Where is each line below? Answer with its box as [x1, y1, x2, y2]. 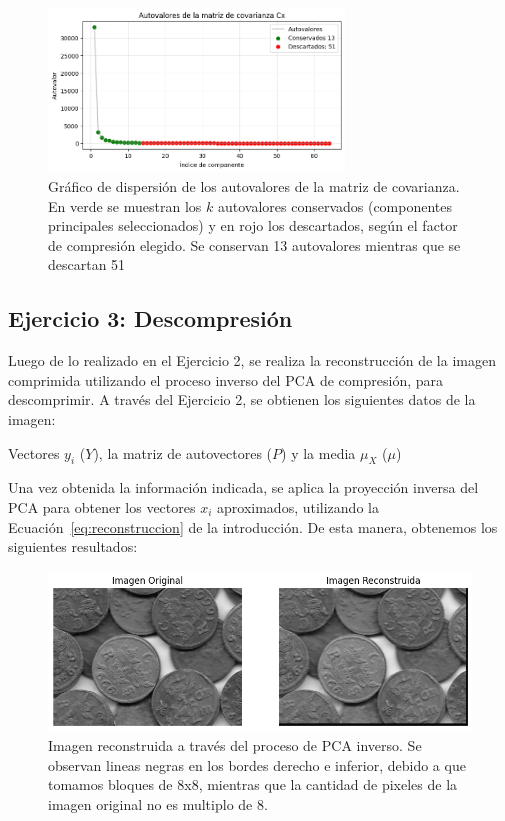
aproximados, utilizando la [217, 496, 379, 517]
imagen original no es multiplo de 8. [48, 793, 268, 814]
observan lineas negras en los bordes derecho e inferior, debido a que [48, 754, 466, 775]
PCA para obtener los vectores [8, 496, 196, 517]
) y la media [281, 442, 356, 463]
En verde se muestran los [48, 195, 202, 216]
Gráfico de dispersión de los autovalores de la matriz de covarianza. [48, 176, 460, 197]
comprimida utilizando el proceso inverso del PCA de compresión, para [8, 369, 444, 390]
